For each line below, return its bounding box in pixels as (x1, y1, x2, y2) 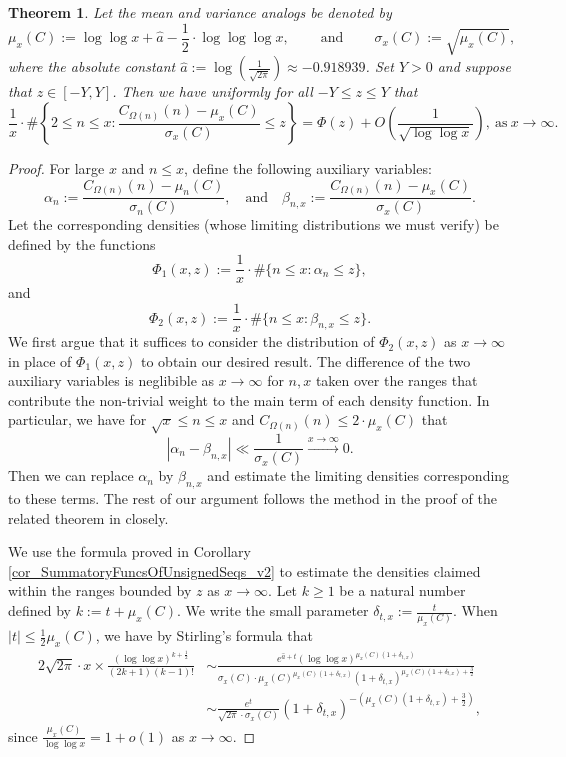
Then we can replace (8, 465, 134, 486)
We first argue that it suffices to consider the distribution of (8, 331, 375, 352)
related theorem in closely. (8, 507, 169, 528)
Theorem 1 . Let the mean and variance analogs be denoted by (8, 2, 392, 22)
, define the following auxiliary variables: (183, 158, 432, 179)
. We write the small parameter (177, 600, 369, 621)
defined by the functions (8, 233, 156, 254)
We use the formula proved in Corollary (8, 541, 251, 562)
